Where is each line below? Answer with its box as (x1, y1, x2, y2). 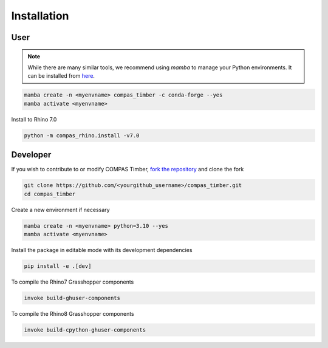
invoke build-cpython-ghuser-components (24, 326, 146, 333)
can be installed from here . (27, 72, 95, 80)
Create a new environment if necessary (11, 206, 110, 213)
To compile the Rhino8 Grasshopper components (11, 310, 134, 317)
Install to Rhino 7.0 (11, 115, 57, 123)
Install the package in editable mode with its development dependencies (11, 246, 193, 253)
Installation (11, 9, 69, 22)
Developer (11, 149, 52, 160)
